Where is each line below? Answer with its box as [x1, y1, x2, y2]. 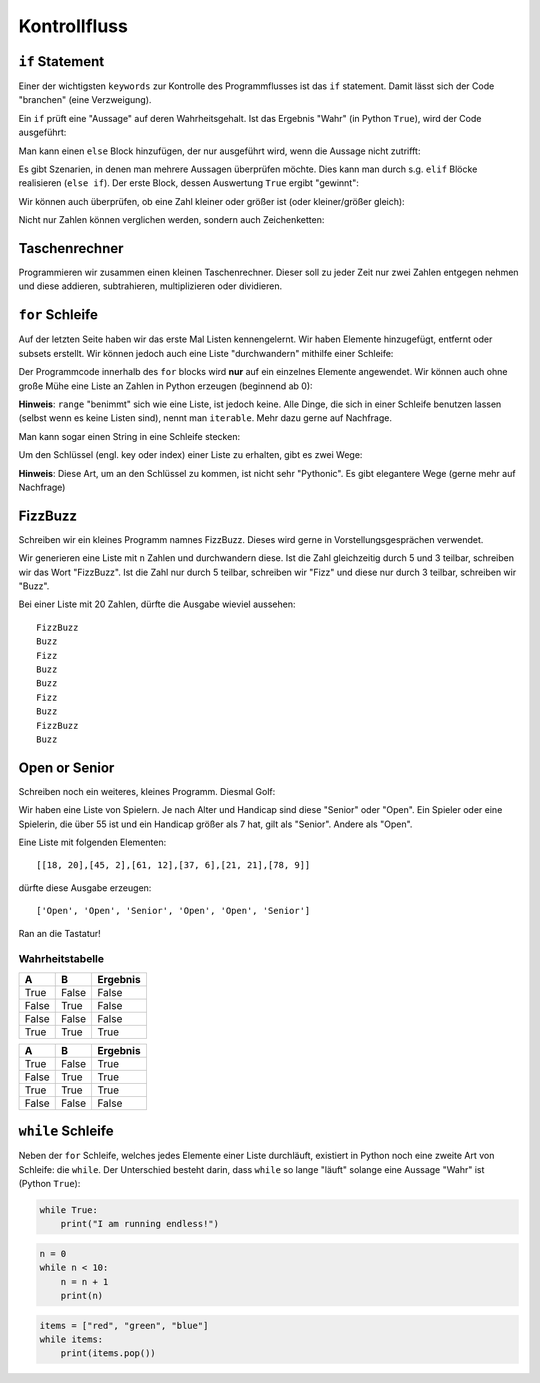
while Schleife [18, 1123, 114, 1140]
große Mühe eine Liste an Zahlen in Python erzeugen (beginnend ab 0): [18, 380, 314, 392]
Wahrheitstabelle [18, 952, 105, 966]
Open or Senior [18, 759, 115, 776]
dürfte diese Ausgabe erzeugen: [18, 881, 152, 894]
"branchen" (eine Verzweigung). [18, 94, 152, 106]
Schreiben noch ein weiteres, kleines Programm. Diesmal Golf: [18, 785, 276, 797]
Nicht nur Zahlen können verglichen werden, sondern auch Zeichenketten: [18, 214, 325, 226]
